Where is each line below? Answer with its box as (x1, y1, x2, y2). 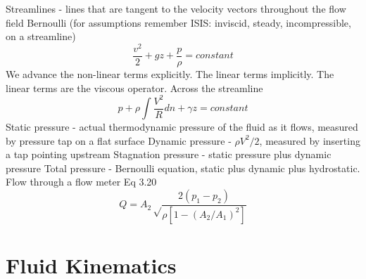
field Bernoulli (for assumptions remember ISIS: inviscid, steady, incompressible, (6, 15, 351, 30)
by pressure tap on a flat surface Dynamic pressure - (6, 133, 232, 148)
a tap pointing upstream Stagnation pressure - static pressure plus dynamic (6, 147, 332, 162)
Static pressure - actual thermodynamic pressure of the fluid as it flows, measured (6, 119, 358, 134)
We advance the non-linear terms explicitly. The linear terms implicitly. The (6, 66, 334, 81)
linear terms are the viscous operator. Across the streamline (6, 80, 263, 95)
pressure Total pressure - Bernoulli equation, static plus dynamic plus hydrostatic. (6, 160, 360, 175)
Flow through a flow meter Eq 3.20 (6, 174, 157, 189)
